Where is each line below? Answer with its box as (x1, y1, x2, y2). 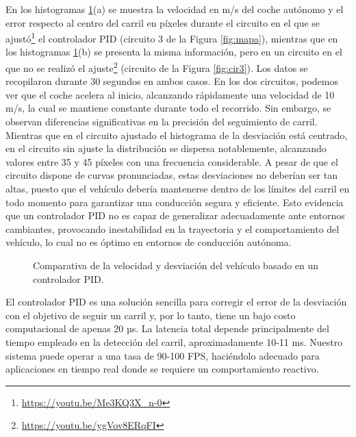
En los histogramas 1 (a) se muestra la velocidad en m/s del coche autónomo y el (5, 2, 344, 16)
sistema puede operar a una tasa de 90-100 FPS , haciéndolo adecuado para (5, 348, 320, 362)
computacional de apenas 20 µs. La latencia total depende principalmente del (5, 321, 329, 336)
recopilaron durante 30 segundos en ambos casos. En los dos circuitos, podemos (5, 74, 338, 88)
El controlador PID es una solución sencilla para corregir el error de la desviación (5, 295, 347, 309)
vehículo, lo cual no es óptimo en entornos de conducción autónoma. (5, 235, 292, 249)
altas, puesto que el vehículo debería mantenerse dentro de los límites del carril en (5, 182, 350, 196)
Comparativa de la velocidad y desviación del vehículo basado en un (33, 258, 319, 272)
